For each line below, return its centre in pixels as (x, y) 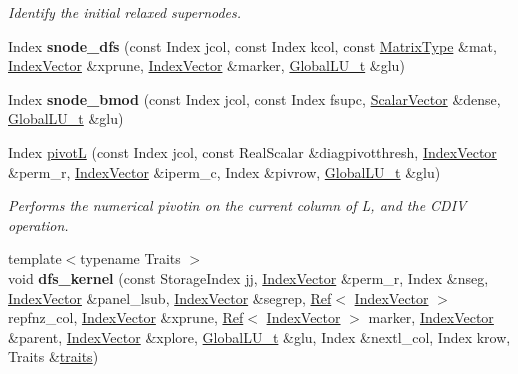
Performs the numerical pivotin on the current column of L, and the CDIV (237, 205)
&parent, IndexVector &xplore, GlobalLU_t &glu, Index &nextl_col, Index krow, (259, 336)
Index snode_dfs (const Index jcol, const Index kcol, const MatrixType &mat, (252, 45)
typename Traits (130, 258)
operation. (38, 224)
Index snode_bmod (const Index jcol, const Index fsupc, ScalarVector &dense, (254, 98)
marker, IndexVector (431, 317)
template (35, 258)
